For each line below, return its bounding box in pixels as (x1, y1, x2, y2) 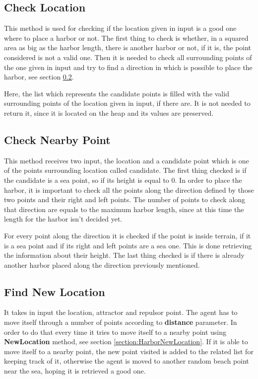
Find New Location (4, 284, 105, 299)
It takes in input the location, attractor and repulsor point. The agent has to (4, 307, 238, 317)
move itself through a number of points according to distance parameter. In (4, 317, 237, 327)
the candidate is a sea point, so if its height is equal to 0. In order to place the (4, 174, 242, 185)
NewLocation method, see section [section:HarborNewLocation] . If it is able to (4, 336, 248, 347)
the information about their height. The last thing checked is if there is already (4, 250, 245, 260)
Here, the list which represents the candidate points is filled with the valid (4, 88, 229, 98)
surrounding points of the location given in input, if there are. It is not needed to (4, 98, 251, 108)
